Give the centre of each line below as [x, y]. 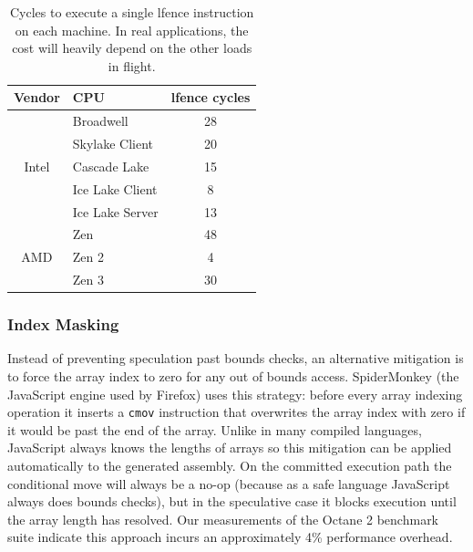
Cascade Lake [111, 166]
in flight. [132, 65]
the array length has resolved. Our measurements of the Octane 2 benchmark [223, 519]
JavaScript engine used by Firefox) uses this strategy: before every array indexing [235, 394]
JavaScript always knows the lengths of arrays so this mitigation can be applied [230, 448]
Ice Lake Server [115, 211]
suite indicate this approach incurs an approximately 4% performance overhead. [230, 537]
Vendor [37, 97]
